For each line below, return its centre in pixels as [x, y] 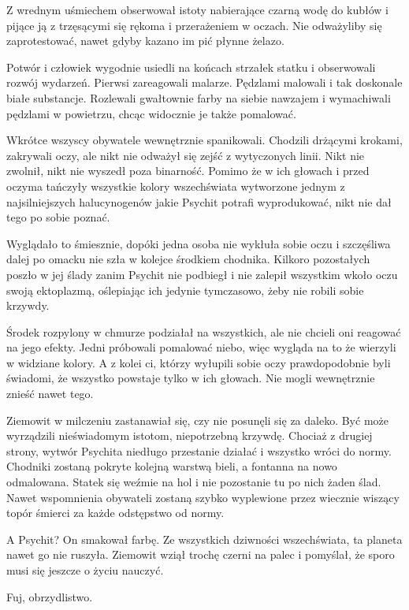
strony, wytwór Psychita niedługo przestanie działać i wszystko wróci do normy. [199, 450]
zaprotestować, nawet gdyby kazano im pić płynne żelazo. [145, 41]
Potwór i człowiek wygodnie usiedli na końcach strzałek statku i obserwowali [191, 67]
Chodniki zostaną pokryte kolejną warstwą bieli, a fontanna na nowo [172, 466]
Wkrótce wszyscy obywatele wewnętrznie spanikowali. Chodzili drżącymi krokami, [204, 140]
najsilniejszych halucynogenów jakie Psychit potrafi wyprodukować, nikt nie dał [199, 201]
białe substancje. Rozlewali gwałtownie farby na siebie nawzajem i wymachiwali [199, 97]
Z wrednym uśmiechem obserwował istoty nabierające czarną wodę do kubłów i [197, 9]
